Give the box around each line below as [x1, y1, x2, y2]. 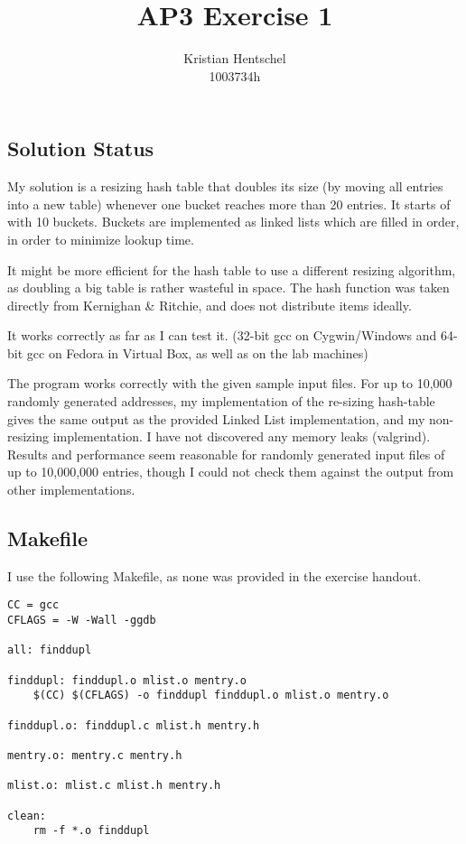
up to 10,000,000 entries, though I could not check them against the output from [7, 462, 454, 481]
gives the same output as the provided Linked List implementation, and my [7, 409, 425, 428]
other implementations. [7, 480, 135, 499]
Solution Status [7, 134, 154, 162]
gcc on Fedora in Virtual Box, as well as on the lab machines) [26, 343, 368, 362]
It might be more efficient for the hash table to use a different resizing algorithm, [7, 260, 456, 279]
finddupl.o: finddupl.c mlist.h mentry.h [7, 719, 260, 732]
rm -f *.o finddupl [33, 824, 150, 838]
